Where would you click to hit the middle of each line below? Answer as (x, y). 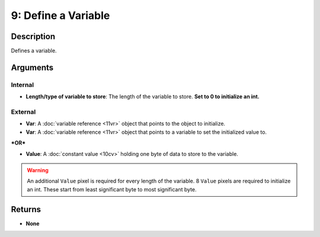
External (23, 111)
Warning (38, 170)
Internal (23, 85)
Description (33, 36)
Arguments (32, 67)
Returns (26, 209)
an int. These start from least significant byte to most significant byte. (112, 189)
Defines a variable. (34, 51)
